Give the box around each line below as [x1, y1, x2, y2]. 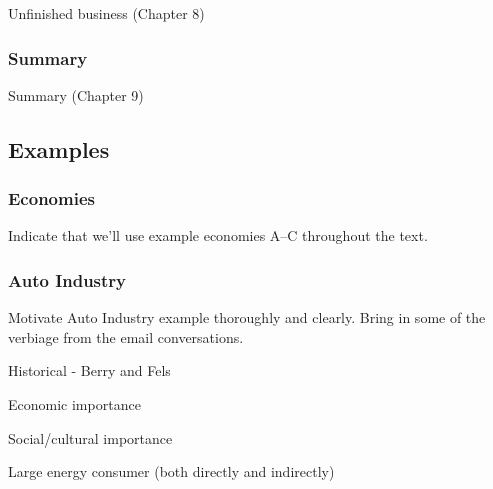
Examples [8, 133, 110, 164]
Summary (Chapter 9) [8, 84, 144, 105]
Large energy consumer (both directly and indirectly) [8, 461, 335, 482]
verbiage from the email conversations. [8, 326, 244, 347]
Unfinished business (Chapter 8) [8, 3, 205, 23]
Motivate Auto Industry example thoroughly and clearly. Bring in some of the [8, 307, 486, 328]
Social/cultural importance [8, 427, 173, 448]
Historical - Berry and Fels [8, 360, 171, 381]
